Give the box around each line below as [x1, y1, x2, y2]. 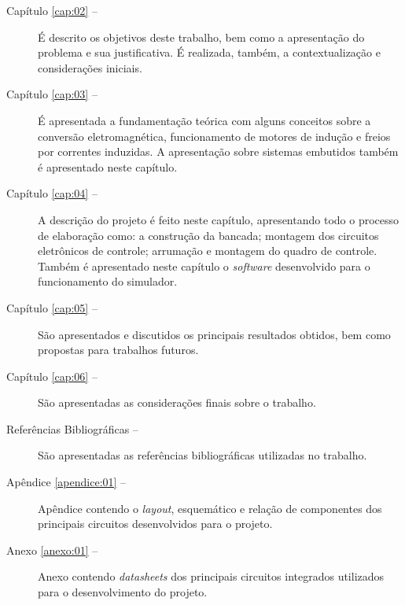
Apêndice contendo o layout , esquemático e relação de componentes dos [38, 500, 382, 516]
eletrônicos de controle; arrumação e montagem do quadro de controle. [38, 242, 377, 259]
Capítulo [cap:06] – [6, 367, 98, 384]
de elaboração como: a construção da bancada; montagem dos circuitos [38, 227, 379, 243]
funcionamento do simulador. [38, 273, 178, 290]
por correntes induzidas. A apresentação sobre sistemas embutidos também [38, 143, 399, 160]
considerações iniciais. [38, 59, 142, 76]
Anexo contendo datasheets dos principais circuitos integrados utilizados [38, 568, 385, 585]
